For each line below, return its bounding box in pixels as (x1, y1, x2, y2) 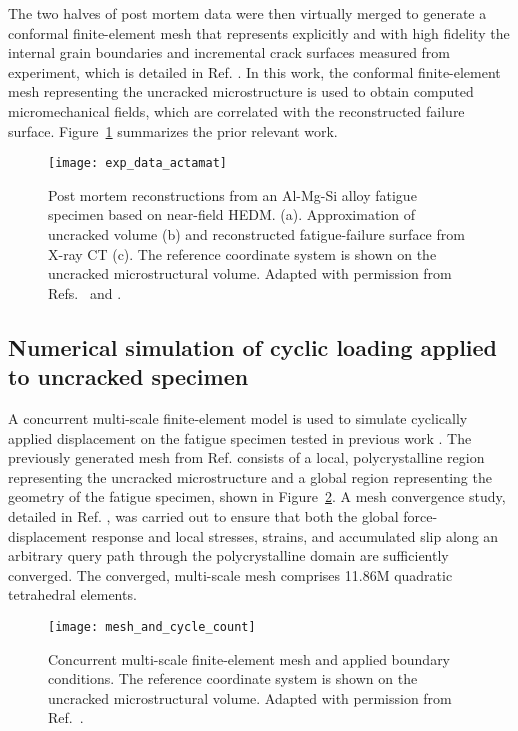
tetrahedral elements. (8, 584, 137, 605)
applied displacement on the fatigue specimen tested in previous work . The (8, 427, 472, 448)
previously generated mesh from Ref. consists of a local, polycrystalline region (8, 447, 485, 468)
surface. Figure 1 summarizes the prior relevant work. (8, 120, 338, 141)
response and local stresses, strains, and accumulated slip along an (91, 525, 499, 546)
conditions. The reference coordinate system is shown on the (48, 668, 418, 689)
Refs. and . (48, 282, 122, 303)
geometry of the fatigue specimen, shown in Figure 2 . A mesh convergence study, (8, 486, 506, 507)
